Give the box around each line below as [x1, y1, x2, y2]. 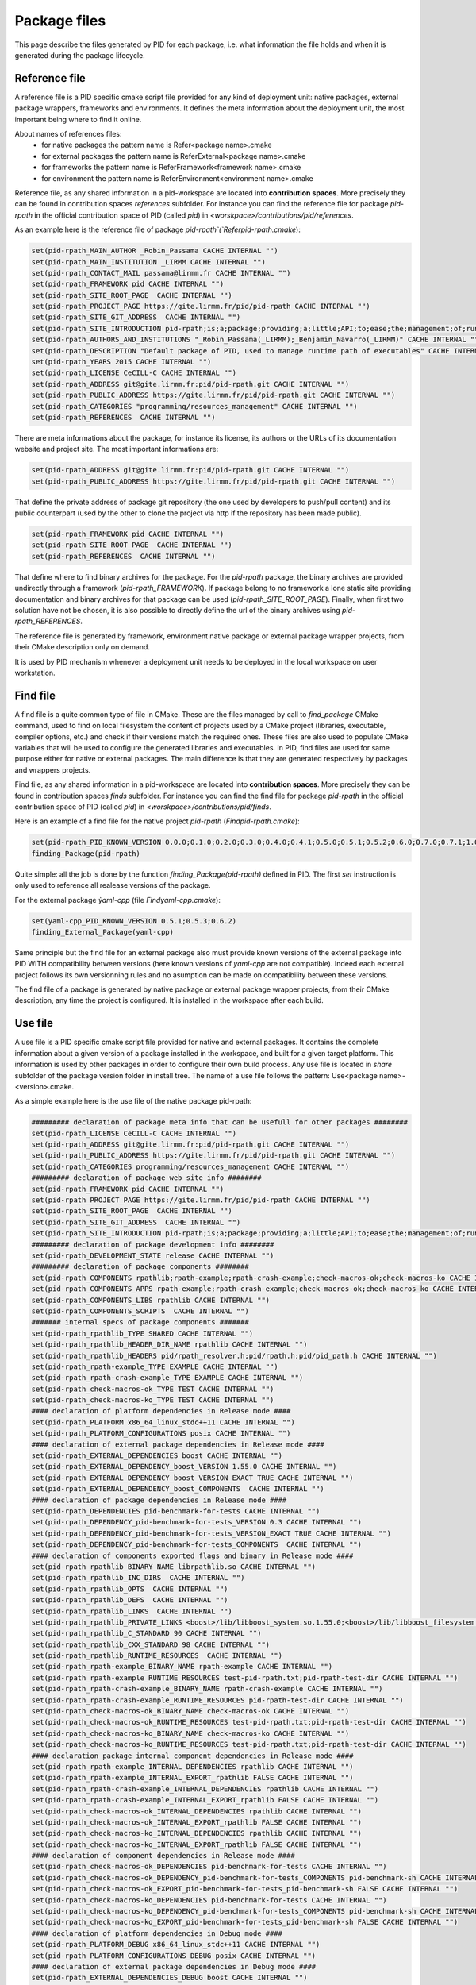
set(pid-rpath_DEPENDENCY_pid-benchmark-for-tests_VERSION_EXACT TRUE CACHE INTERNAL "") [31, 1528, 392, 1538]
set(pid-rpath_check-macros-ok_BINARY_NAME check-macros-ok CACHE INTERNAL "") [31, 1707, 350, 1716]
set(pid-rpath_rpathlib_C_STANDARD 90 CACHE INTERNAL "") [31, 1628, 262, 1638]
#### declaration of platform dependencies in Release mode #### [31, 1406, 291, 1416]
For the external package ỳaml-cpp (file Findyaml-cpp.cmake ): [14, 895, 221, 904]
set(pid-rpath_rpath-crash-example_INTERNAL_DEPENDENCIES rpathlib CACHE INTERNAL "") [31, 1784, 379, 1794]
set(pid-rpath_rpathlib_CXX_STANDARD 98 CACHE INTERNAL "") [31, 1640, 271, 1649]
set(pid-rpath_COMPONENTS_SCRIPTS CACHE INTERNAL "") [31, 1306, 249, 1316]
